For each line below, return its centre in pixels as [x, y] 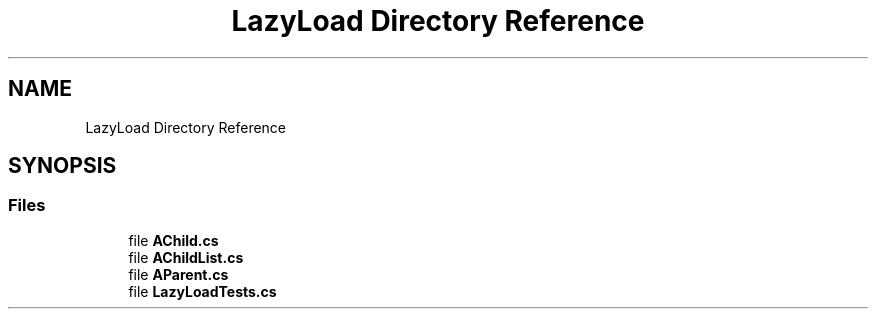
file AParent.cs [178, 274]
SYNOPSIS [62, 166]
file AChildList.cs [186, 257]
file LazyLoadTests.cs [202, 291]
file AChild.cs [173, 240]
